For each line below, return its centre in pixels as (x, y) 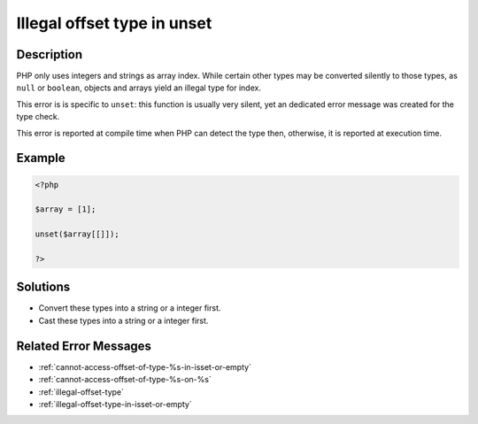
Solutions (43, 287)
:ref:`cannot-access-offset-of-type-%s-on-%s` (125, 380)
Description (50, 54)
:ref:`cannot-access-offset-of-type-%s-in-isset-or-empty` (145, 366)
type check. (38, 117)
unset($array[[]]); (77, 234)
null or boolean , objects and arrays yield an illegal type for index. (139, 88)
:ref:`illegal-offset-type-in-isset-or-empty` (115, 404)
